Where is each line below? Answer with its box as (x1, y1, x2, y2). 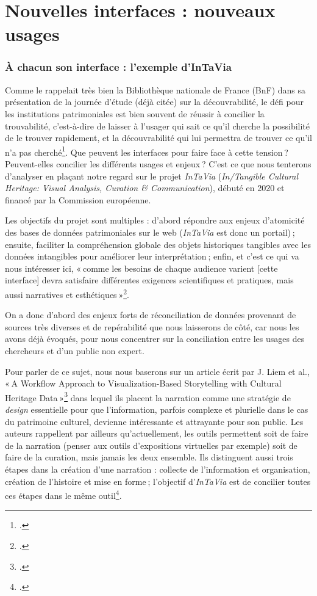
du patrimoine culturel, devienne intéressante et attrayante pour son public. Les (5, 415, 304, 427)
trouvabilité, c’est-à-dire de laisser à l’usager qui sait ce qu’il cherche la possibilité (5, 119, 310, 132)
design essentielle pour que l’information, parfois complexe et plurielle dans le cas (5, 403, 308, 415)
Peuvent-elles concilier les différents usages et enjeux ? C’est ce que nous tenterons (5, 158, 312, 170)
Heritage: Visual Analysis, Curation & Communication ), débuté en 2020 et (5, 181, 285, 194)
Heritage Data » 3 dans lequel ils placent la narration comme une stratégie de (5, 389, 291, 404)
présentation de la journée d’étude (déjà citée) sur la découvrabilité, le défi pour (5, 95, 304, 108)
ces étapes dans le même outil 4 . (5, 487, 122, 501)
